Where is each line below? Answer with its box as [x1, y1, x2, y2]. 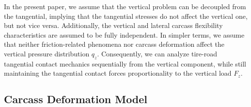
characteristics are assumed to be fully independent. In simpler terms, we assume [4, 29, 245, 40]
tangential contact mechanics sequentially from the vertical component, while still [4, 58, 247, 68]
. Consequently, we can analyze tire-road [97, 48, 217, 58]
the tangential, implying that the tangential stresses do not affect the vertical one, [4, 11, 248, 21]
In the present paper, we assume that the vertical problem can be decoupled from [4, 1, 246, 11]
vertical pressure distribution [4, 48, 90, 58]
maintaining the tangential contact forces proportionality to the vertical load [4, 68, 232, 78]
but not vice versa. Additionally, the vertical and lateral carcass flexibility [4, 20, 223, 30]
